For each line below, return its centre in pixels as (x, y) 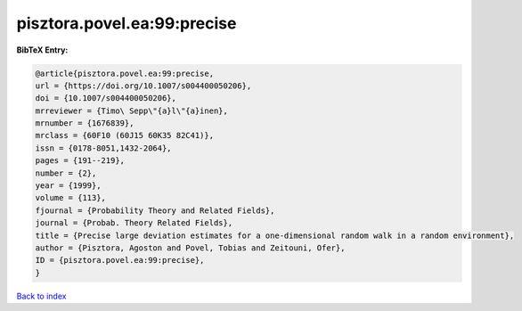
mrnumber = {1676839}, (85, 123)
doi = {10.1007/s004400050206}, (106, 98)
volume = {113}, (71, 198)
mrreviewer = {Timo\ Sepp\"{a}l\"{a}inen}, (132, 110)
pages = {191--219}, (80, 161)
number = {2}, (66, 173)
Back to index (41, 296)
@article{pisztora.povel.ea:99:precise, (124, 73)
